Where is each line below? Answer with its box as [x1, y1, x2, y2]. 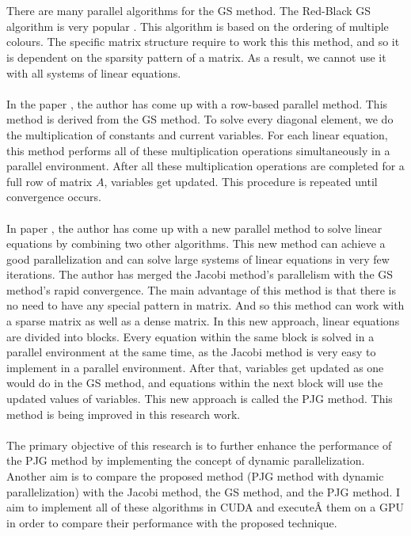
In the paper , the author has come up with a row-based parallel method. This [6, 95, 388, 112]
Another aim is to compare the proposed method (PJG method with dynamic [6, 468, 384, 484]
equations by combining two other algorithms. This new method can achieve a [6, 235, 386, 252]
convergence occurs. [6, 188, 101, 205]
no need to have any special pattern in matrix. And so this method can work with [6, 297, 405, 314]
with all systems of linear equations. [6, 64, 181, 81]
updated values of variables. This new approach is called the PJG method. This [6, 390, 393, 407]
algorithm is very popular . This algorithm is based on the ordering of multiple [6, 17, 389, 34]
